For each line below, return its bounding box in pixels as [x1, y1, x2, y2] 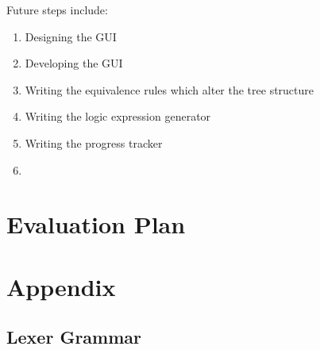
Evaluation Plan [6, 208, 186, 240]
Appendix [6, 270, 116, 302]
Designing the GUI [25, 28, 117, 44]
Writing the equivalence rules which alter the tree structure [25, 81, 314, 98]
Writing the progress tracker [25, 134, 163, 151]
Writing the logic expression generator [25, 108, 211, 125]
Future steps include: [6, 2, 108, 17]
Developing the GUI [25, 55, 123, 71]
